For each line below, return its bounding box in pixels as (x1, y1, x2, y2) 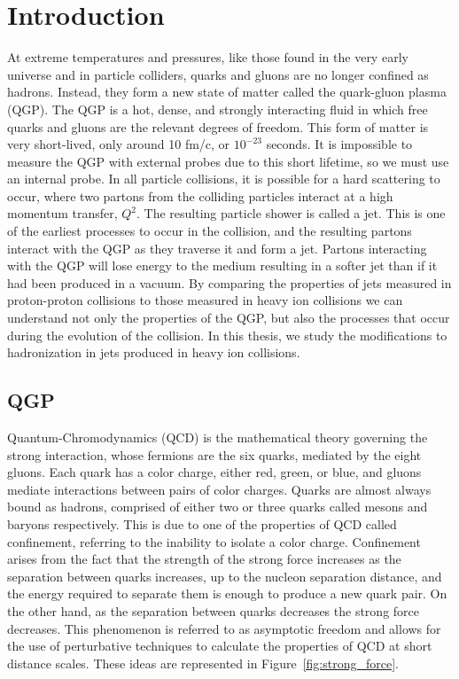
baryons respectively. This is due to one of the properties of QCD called (7, 514, 397, 533)
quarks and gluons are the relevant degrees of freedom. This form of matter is (7, 117, 429, 136)
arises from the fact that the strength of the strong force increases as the (7, 550, 401, 568)
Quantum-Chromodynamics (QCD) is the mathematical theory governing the (7, 428, 428, 447)
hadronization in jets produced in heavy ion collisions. (7, 343, 300, 362)
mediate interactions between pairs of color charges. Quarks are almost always (7, 480, 432, 498)
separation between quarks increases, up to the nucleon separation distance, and (7, 566, 442, 585)
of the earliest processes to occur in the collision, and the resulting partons (7, 222, 412, 240)
